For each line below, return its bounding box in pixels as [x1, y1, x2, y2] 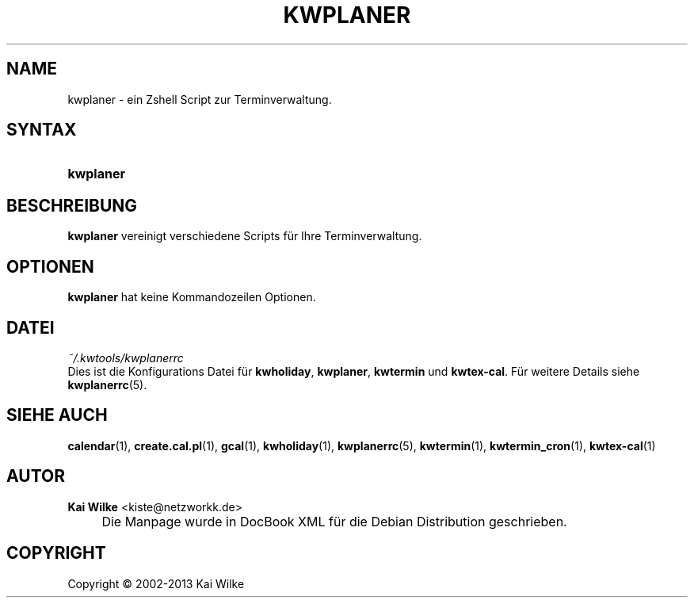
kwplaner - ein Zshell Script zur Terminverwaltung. [67, 92, 332, 106]
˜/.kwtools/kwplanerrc [67, 350, 184, 365]
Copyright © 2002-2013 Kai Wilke [67, 576, 245, 591]
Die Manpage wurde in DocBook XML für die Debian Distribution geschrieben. [101, 513, 567, 529]
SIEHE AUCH [6, 405, 108, 426]
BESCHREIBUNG [6, 195, 138, 216]
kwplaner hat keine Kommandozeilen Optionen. [67, 290, 316, 304]
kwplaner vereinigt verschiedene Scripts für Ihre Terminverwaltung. [67, 229, 422, 243]
